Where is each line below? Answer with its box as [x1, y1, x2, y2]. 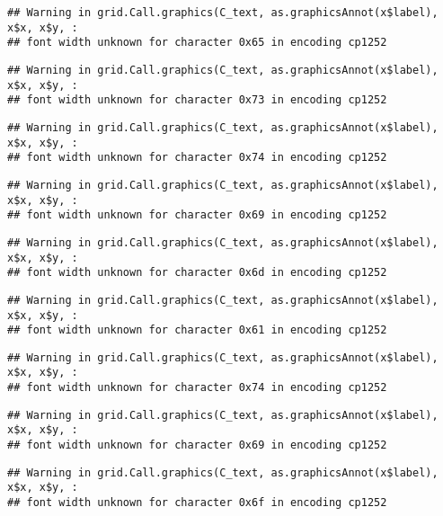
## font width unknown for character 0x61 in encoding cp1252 [7, 324, 387, 337]
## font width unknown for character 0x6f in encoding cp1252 [7, 496, 387, 510]
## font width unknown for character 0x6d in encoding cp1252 [7, 266, 387, 280]
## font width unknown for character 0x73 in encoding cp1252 [7, 93, 387, 107]
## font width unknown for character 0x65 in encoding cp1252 [7, 36, 387, 49]
